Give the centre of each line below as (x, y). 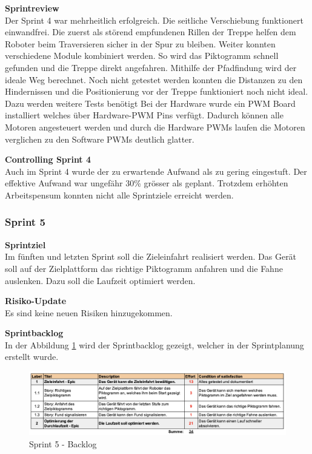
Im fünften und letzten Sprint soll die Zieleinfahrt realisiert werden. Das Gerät (151, 256)
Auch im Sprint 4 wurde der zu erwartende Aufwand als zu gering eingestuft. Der (156, 171)
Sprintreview (32, 8)
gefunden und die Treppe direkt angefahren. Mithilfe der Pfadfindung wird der (151, 67)
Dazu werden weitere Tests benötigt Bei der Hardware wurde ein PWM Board (150, 103)
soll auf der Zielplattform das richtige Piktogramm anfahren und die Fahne (144, 268)
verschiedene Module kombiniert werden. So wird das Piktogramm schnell (142, 56)
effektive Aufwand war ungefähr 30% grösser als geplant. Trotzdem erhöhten (147, 183)
